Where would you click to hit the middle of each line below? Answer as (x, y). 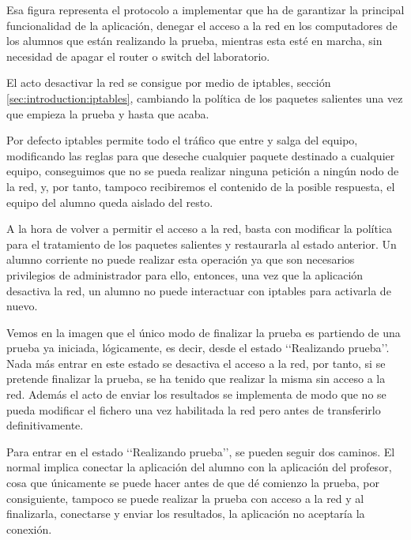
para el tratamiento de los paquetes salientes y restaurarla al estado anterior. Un (202, 244)
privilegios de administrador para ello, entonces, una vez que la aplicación (185, 274)
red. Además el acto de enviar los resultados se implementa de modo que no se (196, 394)
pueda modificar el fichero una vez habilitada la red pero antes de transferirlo (194, 409)
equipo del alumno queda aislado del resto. (110, 202)
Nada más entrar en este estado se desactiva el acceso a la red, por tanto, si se (196, 363)
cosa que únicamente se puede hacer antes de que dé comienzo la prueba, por (193, 483)
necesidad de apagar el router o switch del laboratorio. (138, 56)
